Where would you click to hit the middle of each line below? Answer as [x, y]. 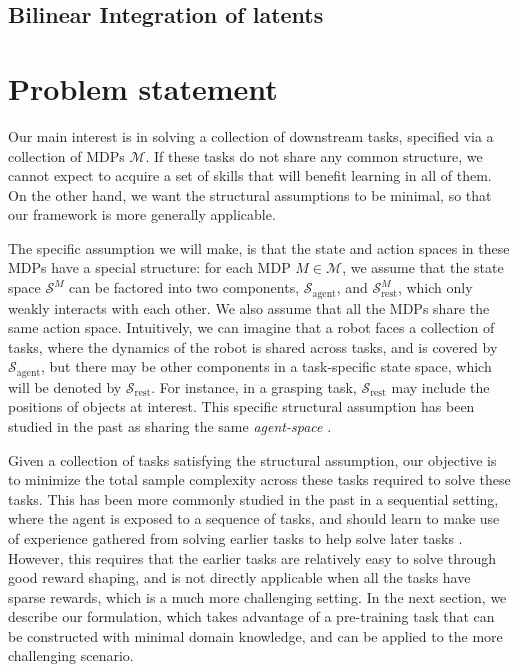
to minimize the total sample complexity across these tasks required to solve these [259, 479]
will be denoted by [65, 386]
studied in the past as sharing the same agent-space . [170, 425]
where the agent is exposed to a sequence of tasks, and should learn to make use [254, 518]
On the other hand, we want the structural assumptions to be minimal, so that [250, 194]
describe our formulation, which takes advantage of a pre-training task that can [251, 616]
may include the [440, 386]
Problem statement [143, 87]
